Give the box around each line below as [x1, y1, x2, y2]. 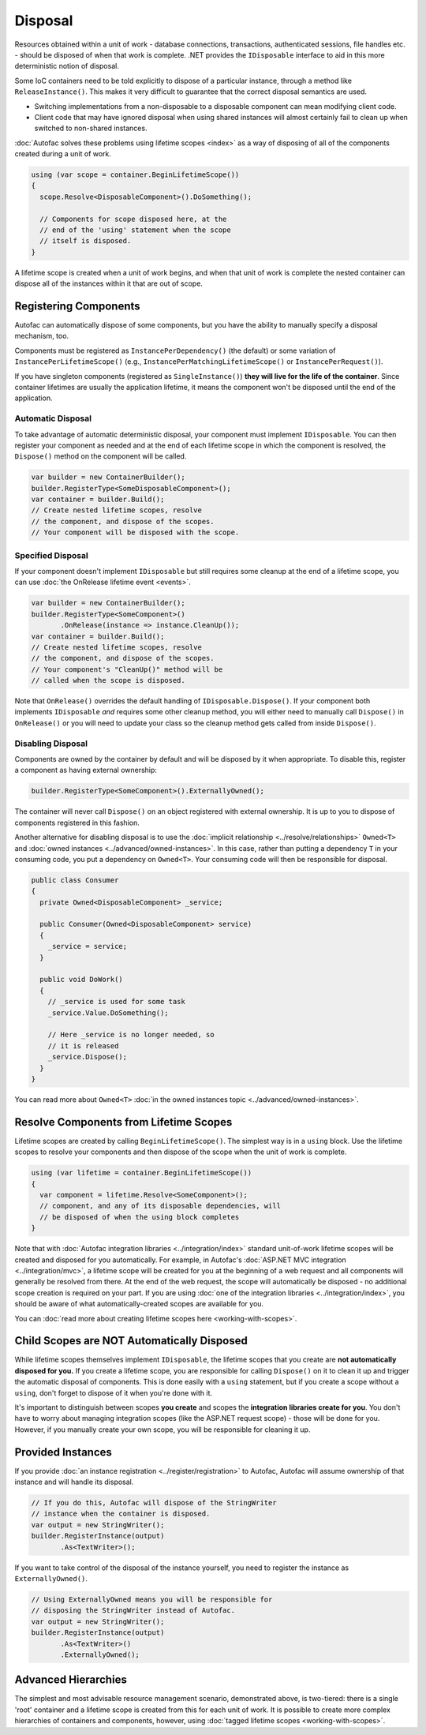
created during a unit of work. [14, 149, 112, 159]
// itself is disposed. [39, 237, 132, 245]
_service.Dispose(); [47, 1052, 128, 1062]
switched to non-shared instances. [34, 123, 148, 133]
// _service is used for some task [47, 997, 185, 1006]
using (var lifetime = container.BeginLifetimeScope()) [31, 1168, 252, 1178]
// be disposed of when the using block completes [39, 1212, 240, 1221]
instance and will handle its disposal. [14, 1477, 134, 1487]
